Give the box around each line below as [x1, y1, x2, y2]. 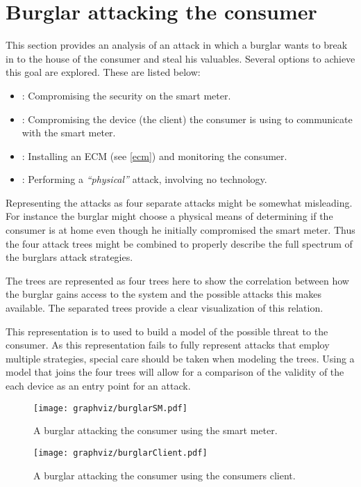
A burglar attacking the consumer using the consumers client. [33, 468, 296, 482]
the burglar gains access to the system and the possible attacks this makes [6, 287, 321, 301]
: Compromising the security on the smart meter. [22, 88, 231, 102]
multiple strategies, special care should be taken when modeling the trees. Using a [6, 351, 355, 365]
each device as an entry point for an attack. [6, 378, 191, 392]
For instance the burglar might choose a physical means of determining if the [6, 209, 333, 223]
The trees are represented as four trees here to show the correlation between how [6, 273, 349, 287]
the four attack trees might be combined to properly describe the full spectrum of [6, 236, 353, 250]
